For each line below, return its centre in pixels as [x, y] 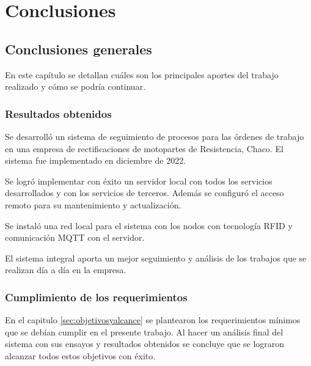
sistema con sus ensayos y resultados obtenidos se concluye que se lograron [145, 344]
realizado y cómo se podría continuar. [75, 86]
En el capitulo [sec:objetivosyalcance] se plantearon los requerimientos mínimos [153, 320]
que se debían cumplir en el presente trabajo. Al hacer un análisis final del [144, 331]
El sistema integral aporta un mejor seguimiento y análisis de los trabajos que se [156, 258]
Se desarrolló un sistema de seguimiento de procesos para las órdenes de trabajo [155, 136]
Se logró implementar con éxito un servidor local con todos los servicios [139, 181]
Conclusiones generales [79, 49]
